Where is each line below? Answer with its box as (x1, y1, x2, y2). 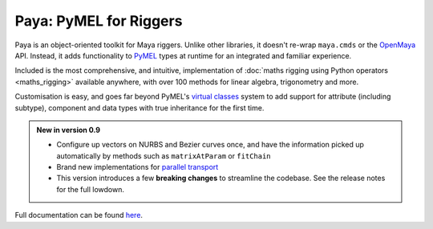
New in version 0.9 (36, 125, 100, 135)
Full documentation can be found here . (14, 211, 144, 220)
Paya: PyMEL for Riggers (14, 12, 183, 30)
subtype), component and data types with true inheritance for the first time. (14, 102, 265, 112)
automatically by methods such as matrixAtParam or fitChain (56, 151, 272, 160)
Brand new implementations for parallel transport (56, 163, 219, 172)
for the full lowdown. (56, 184, 124, 194)
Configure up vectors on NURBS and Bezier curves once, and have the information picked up (56, 140, 365, 150)
